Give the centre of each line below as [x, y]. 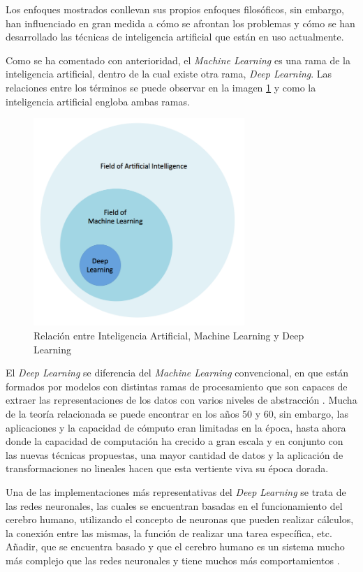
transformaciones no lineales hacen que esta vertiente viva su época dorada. [167, 468]
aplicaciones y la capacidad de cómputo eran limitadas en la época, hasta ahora [176, 427]
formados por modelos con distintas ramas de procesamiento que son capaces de [177, 386]
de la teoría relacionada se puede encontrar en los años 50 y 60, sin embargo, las [177, 413]
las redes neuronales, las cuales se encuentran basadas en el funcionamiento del [174, 505]
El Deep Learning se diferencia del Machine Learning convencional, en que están [177, 373]
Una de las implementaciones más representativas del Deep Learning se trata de [176, 491]
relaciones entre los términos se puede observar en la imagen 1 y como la [161, 87]
